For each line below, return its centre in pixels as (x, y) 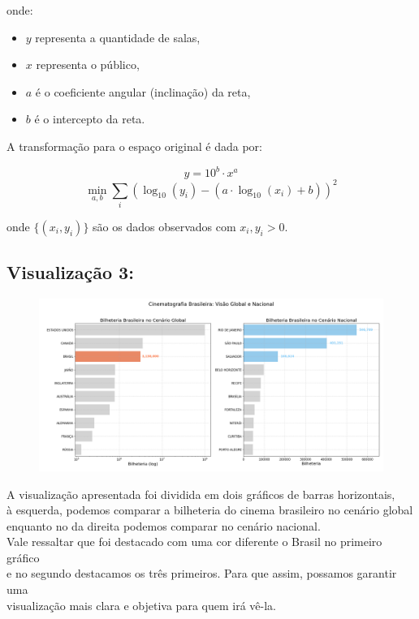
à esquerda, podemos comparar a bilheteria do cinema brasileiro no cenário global (210, 510)
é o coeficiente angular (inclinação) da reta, (143, 91)
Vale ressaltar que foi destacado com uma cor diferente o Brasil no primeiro (194, 542)
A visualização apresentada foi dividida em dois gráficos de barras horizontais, (201, 494)
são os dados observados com (164, 226)
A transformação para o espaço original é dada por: (134, 146)
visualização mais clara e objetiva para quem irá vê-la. (141, 605)
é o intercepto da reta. (90, 119)
